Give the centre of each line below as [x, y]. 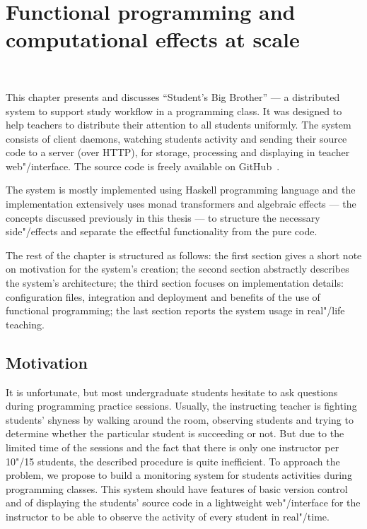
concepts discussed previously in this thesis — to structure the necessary [163, 217]
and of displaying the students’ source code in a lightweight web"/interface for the [183, 503]
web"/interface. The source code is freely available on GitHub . [143, 166]
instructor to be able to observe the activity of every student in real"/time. [168, 516]
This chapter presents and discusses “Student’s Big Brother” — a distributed [173, 96]
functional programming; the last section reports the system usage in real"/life [175, 310]
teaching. [25, 324]
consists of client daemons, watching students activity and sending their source [176, 138]
